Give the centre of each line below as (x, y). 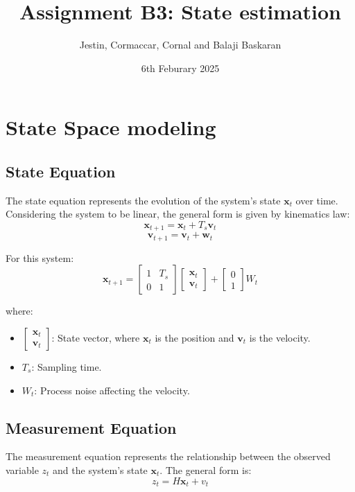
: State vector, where (96, 337)
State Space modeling (111, 127)
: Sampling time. (67, 366)
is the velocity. (280, 337)
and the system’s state (100, 469)
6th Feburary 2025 (180, 68)
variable (22, 469)
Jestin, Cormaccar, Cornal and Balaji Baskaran (180, 45)
